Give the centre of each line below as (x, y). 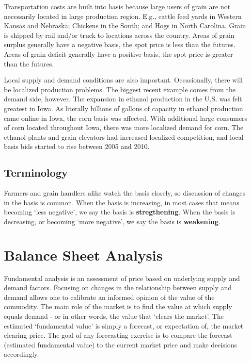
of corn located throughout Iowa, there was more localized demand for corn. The (124, 127)
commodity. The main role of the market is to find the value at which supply (118, 306)
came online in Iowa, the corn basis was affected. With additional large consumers (126, 118)
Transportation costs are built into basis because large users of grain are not (117, 6)
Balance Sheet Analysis (83, 255)
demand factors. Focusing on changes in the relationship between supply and (118, 288)
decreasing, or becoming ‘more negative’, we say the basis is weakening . (112, 221)
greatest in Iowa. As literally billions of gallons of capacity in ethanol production (124, 108)
